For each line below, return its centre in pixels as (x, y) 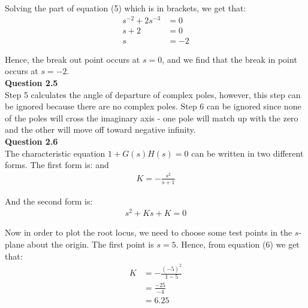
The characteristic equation (55, 153)
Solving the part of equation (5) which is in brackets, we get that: (126, 8)
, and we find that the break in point (230, 59)
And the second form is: (49, 201)
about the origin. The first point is (90, 244)
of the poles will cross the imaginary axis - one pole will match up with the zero (152, 118)
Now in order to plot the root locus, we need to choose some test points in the (149, 232)
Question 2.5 (31, 82)
